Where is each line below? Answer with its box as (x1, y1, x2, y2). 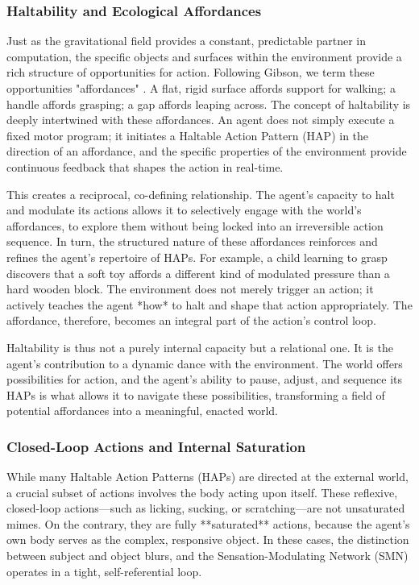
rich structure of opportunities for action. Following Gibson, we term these (6, 64, 375, 81)
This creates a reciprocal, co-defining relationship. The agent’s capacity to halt (6, 185, 395, 202)
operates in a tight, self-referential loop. (6, 562, 202, 579)
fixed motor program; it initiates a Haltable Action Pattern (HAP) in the (6, 127, 369, 143)
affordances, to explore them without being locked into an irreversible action (6, 217, 384, 234)
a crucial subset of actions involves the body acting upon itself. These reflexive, (6, 483, 398, 500)
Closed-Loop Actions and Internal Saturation (6, 436, 306, 456)
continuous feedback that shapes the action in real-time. (6, 158, 284, 175)
